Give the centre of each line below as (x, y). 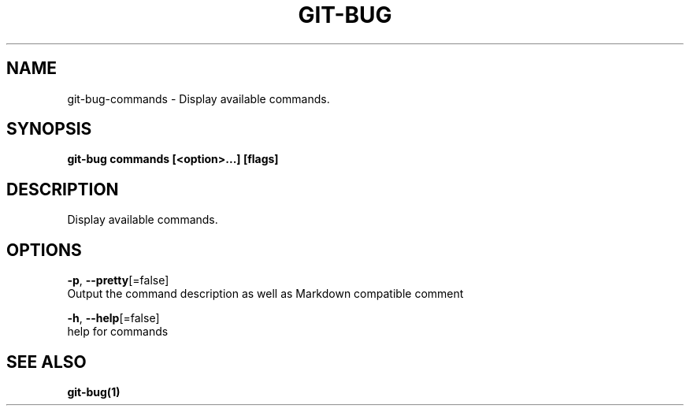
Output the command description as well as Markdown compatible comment (265, 294)
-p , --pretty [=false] (118, 280)
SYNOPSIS (49, 129)
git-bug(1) (94, 392)
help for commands (118, 332)
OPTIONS (44, 250)
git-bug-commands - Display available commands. (198, 98)
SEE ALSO (46, 362)
